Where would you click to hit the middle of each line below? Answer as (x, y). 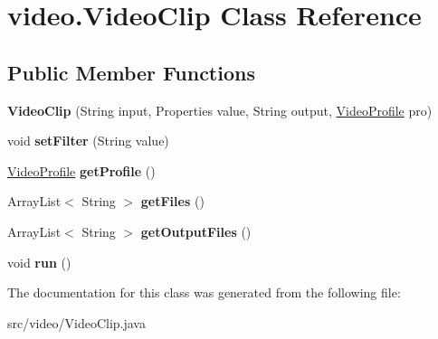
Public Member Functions (131, 72)
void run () (39, 262)
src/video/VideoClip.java (76, 322)
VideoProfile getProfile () (81, 170)
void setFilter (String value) (88, 141)
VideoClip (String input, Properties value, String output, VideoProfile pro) (220, 110)
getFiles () (172, 201)
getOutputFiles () (196, 231)
